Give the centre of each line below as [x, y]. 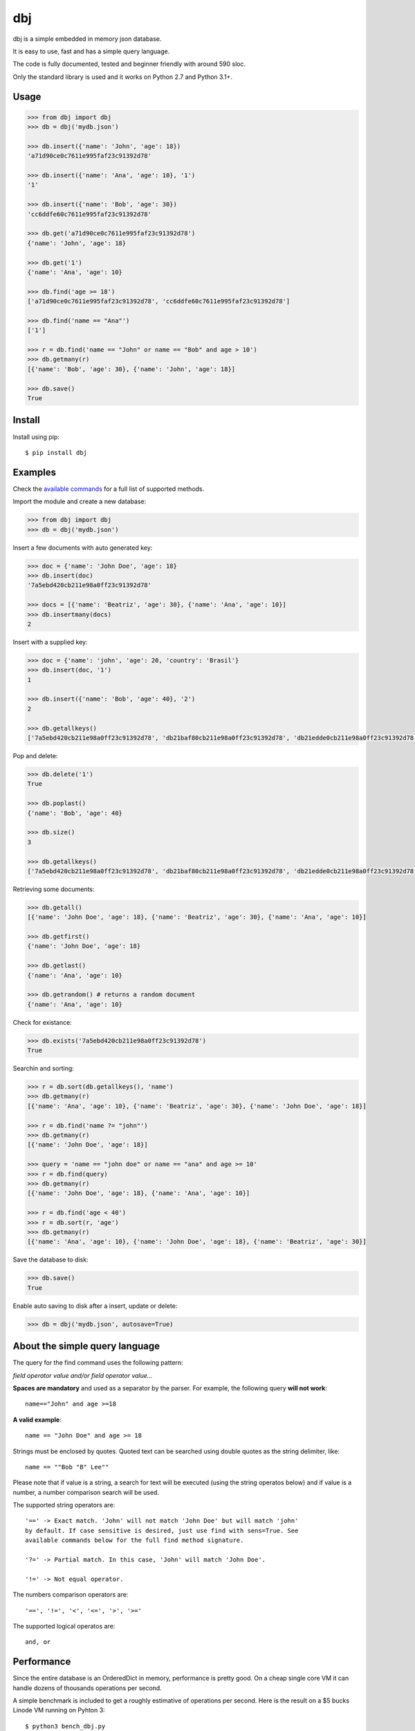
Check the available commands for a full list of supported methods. [109, 489]
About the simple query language [86, 1346]
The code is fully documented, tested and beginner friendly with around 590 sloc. [129, 64]
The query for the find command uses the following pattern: [98, 1363]
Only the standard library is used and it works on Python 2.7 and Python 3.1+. [123, 77]
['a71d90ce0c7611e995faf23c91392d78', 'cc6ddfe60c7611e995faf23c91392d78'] [159, 302]
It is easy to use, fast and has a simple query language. [91, 51]
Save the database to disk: [51, 1259]
